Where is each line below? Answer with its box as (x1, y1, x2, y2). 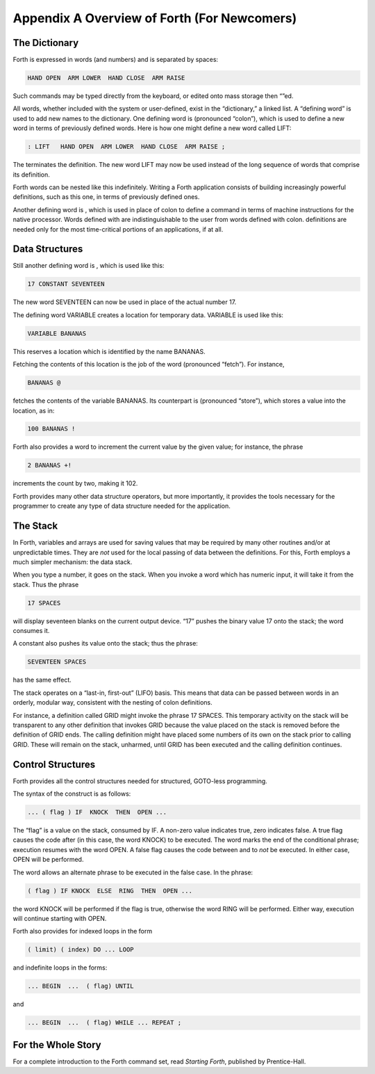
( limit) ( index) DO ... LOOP (27, 946, 135, 954)
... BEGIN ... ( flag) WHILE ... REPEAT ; (27, 1019, 182, 1027)
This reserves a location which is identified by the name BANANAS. (12, 347, 206, 355)
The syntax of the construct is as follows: (12, 790, 131, 798)
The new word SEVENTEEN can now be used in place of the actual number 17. (12, 298, 237, 306)
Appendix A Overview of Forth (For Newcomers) (12, 10, 297, 26)
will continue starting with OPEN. (12, 914, 107, 922)
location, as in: (12, 406, 55, 415)
